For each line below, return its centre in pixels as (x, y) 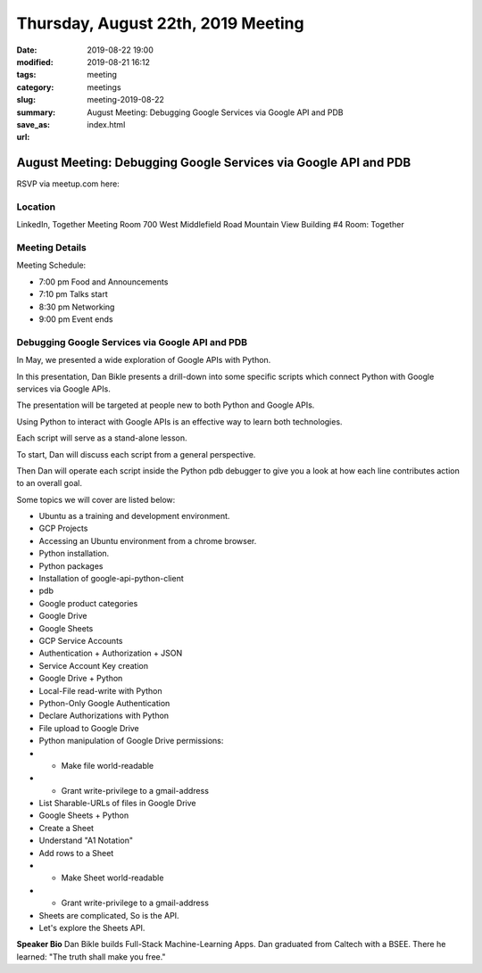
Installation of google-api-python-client (112, 579)
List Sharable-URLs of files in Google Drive (117, 804)
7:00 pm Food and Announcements (104, 282)
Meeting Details (51, 248)
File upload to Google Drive (89, 728)
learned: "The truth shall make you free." (91, 957)
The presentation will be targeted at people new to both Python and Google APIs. (166, 405)
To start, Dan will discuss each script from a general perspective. (136, 454)
